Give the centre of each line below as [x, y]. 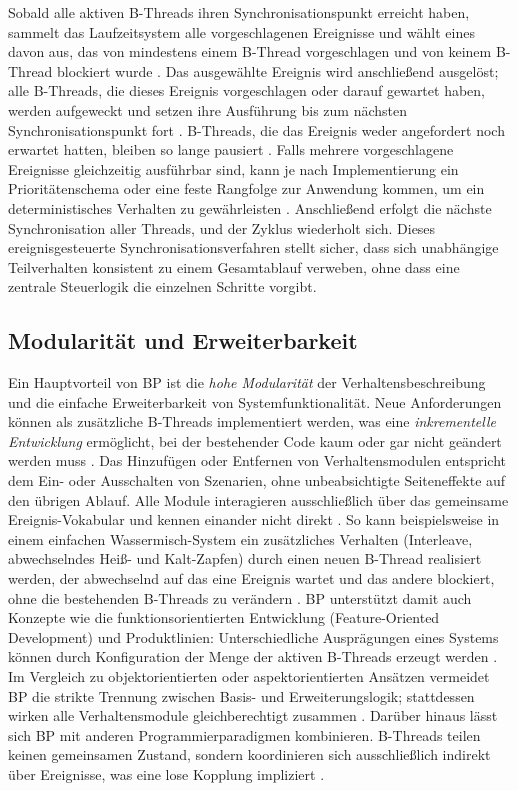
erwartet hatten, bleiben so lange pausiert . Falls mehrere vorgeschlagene [231, 149]
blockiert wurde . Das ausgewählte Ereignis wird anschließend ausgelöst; [278, 70]
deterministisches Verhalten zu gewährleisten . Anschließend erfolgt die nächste [250, 207]
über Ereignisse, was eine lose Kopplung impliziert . [166, 773]
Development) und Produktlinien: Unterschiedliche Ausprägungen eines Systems [253, 636]
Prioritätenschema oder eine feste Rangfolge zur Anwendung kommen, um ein [246, 188]
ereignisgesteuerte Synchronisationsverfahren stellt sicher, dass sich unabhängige [253, 247]
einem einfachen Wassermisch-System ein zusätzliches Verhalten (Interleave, [240, 538]
